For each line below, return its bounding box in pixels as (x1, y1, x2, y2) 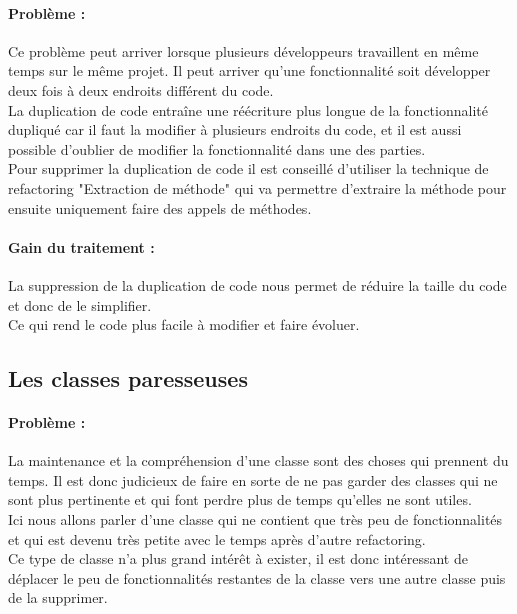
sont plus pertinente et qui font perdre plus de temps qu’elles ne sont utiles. (8, 489, 472, 510)
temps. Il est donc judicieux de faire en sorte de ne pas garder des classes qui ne (8, 469, 498, 490)
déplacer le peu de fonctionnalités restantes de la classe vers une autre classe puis (8, 567, 506, 588)
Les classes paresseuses (8, 363, 248, 394)
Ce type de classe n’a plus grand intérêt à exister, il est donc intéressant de (8, 548, 468, 569)
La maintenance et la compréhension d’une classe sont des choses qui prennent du (8, 450, 509, 471)
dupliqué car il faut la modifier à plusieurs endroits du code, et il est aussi (8, 119, 462, 140)
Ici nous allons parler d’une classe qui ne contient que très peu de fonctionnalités (8, 509, 503, 530)
